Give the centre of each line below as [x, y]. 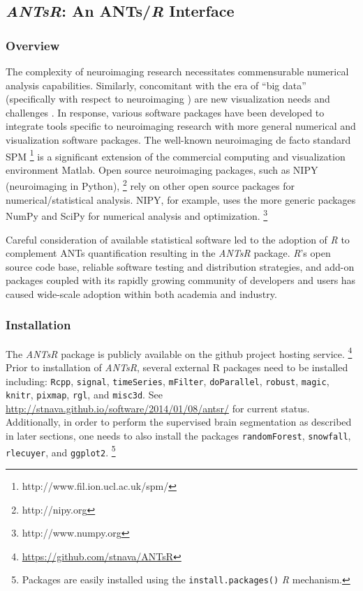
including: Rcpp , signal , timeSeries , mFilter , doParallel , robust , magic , [168, 381]
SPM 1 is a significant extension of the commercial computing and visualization [176, 155]
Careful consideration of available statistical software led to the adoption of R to [178, 239]
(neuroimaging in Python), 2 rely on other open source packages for [150, 185]
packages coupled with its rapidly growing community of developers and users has [181, 280]
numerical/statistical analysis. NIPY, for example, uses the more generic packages [181, 199]
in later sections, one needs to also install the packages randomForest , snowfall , [178, 436]
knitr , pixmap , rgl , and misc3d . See [84, 395]
